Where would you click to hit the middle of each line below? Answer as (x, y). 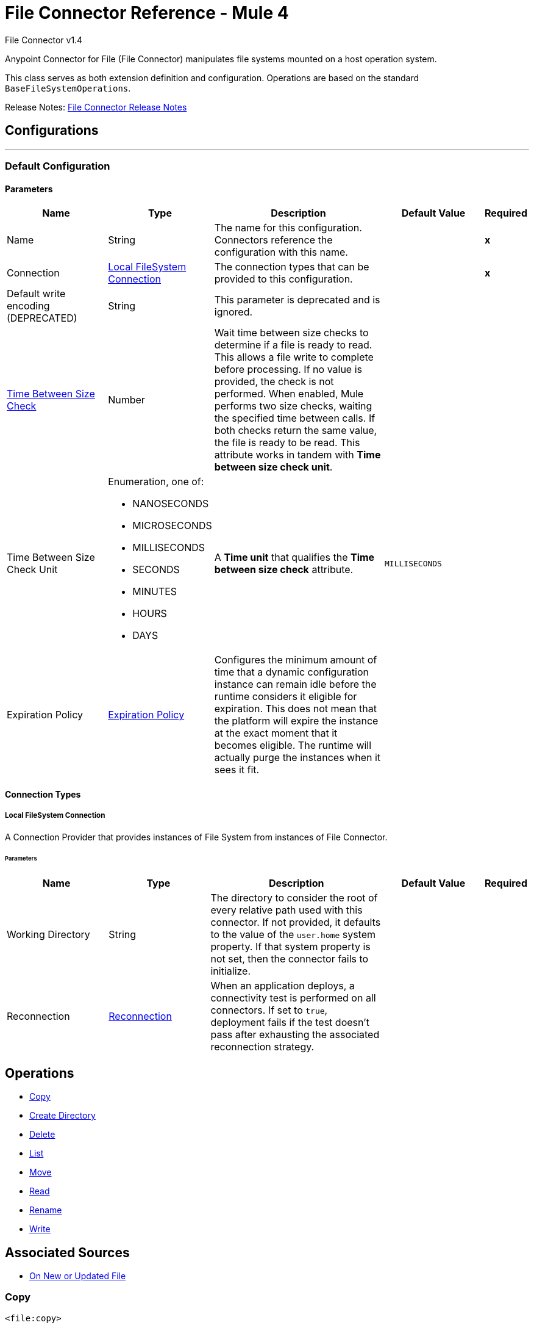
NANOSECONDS (171, 504)
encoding (28, 306)
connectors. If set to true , (269, 1010)
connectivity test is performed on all (293, 998)
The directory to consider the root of (294, 898)
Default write (36, 294)
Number (126, 400)
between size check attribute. (284, 570)
